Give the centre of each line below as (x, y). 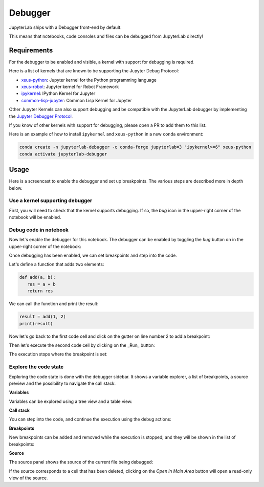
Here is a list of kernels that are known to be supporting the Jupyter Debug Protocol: (94, 71)
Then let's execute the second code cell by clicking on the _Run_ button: (82, 345)
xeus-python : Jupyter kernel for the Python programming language (89, 80)
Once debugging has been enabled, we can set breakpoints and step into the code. (93, 255)
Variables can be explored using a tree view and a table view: (71, 401)
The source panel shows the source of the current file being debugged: (81, 462)
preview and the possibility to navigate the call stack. (62, 383)
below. (16, 188)
